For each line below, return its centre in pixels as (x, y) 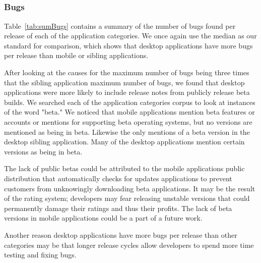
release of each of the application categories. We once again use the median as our (130, 36)
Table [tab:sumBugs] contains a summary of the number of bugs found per (120, 25)
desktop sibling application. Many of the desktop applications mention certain (124, 142)
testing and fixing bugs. (40, 255)
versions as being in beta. (43, 151)
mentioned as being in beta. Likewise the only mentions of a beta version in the (127, 131)
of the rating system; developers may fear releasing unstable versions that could (127, 198)
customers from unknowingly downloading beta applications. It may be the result (130, 188)
